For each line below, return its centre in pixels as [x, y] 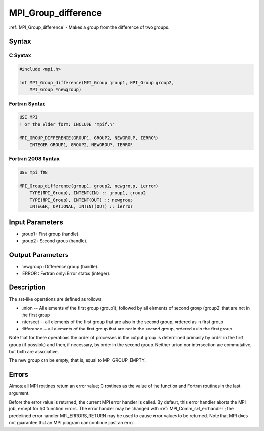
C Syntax [20, 55]
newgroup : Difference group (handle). [60, 266]
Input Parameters [36, 222]
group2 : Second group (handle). [54, 241]
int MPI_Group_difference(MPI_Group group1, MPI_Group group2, [97, 83]
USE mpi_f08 [34, 172]
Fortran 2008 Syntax [34, 159]
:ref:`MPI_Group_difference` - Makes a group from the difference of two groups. [89, 27]
